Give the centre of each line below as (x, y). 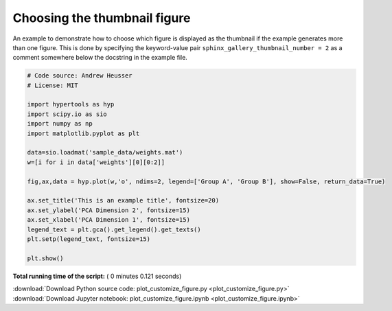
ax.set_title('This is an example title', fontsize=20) (123, 200)
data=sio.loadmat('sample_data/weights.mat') (105, 152)
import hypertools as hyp (71, 104)
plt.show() (45, 258)
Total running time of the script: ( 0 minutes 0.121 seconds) (97, 276)
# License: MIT (53, 85)
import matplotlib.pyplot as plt (83, 133)
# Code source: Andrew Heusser (80, 76)
